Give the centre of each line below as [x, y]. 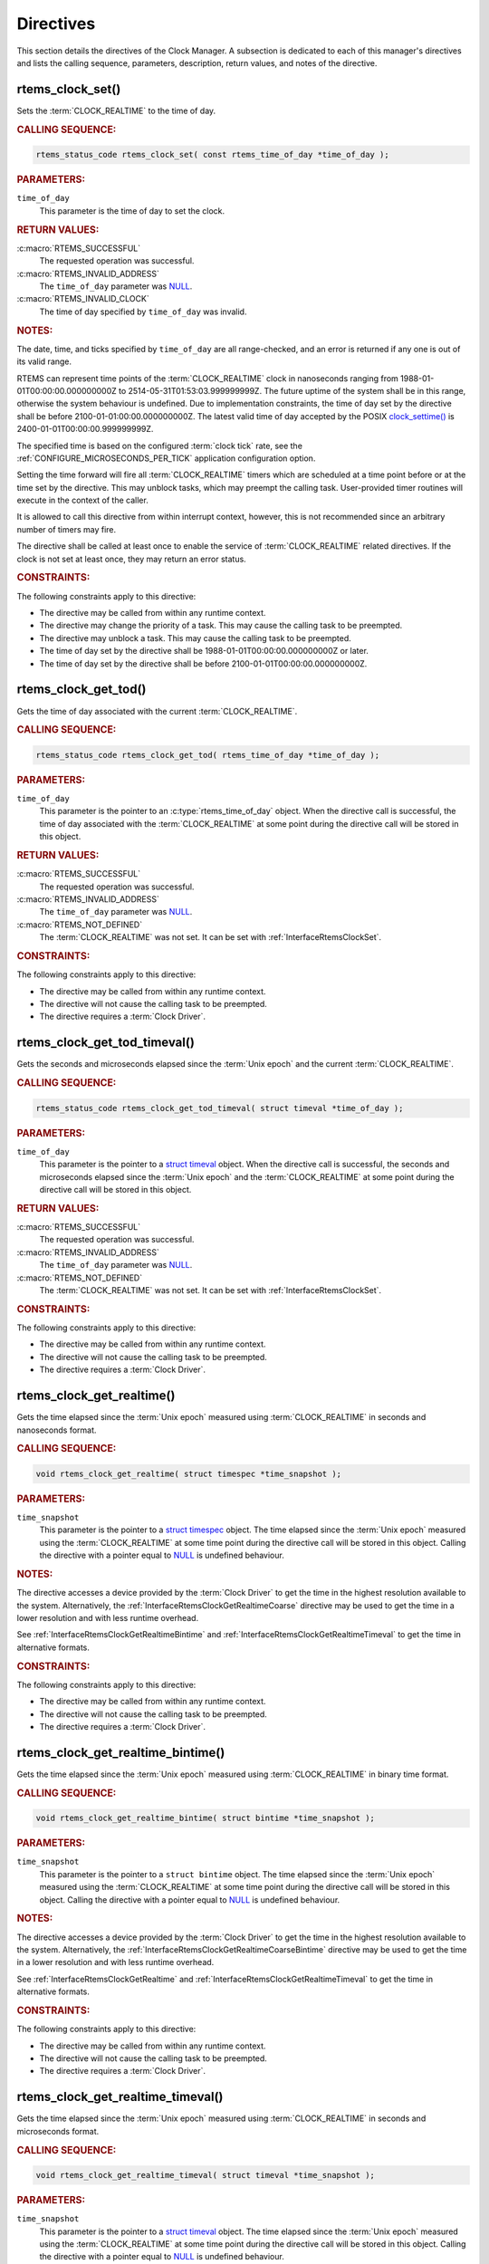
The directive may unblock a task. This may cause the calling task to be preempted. [196, 638]
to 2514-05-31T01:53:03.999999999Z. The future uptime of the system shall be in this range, [292, 390]
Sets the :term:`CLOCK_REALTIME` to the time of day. [116, 110]
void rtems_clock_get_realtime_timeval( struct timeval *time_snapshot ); [206, 2175]
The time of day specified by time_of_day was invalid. [143, 312]
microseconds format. [58, 2131]
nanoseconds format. [57, 1430]
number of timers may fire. [67, 529]
